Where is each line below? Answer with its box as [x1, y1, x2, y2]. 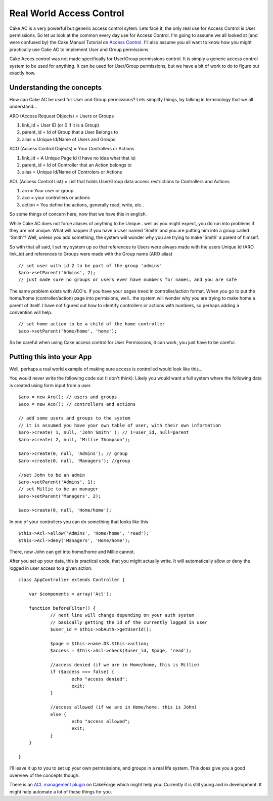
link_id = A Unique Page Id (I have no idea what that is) [22, 155, 136, 161]
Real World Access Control [9, 8, 124, 19]
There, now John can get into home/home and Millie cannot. [9, 549, 135, 555]
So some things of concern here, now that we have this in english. [9, 211, 147, 217]
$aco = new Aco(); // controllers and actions [18, 401, 136, 407]
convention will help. [9, 309, 53, 315]
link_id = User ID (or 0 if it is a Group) [22, 122, 100, 128]
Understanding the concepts [9, 83, 102, 92]
